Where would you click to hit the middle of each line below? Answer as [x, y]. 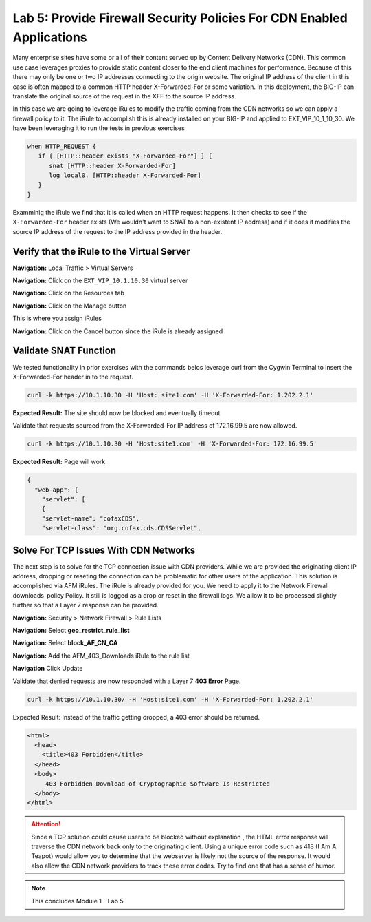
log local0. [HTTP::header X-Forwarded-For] [125, 175]
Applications [50, 37]
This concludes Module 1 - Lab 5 [77, 901]
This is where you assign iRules [57, 318]
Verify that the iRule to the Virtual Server [101, 251]
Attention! [46, 824]
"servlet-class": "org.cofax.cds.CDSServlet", [122, 528]
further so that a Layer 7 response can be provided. [86, 605]
